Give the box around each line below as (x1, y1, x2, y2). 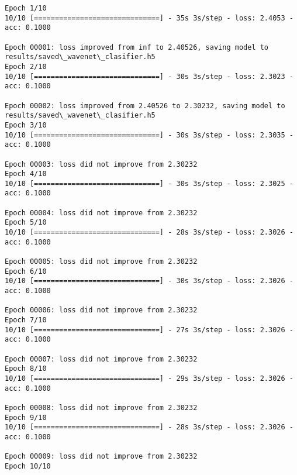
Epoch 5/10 (5, 218, 47, 227)
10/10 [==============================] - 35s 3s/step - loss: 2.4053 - (5, 13, 293, 22)
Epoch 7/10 (5, 316, 47, 324)
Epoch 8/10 (5, 364, 47, 373)
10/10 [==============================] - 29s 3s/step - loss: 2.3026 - (5, 374, 293, 383)
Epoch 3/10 (5, 121, 47, 129)
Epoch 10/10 (5, 462, 51, 470)
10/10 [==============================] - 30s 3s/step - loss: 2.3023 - (5, 72, 293, 81)
